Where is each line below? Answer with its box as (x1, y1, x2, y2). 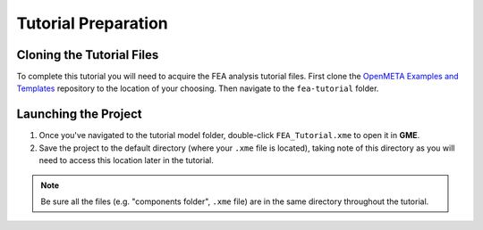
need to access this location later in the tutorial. (38, 155, 214, 166)
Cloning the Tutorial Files (16, 47, 159, 62)
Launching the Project (16, 107, 142, 122)
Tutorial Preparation (16, 13, 169, 33)
